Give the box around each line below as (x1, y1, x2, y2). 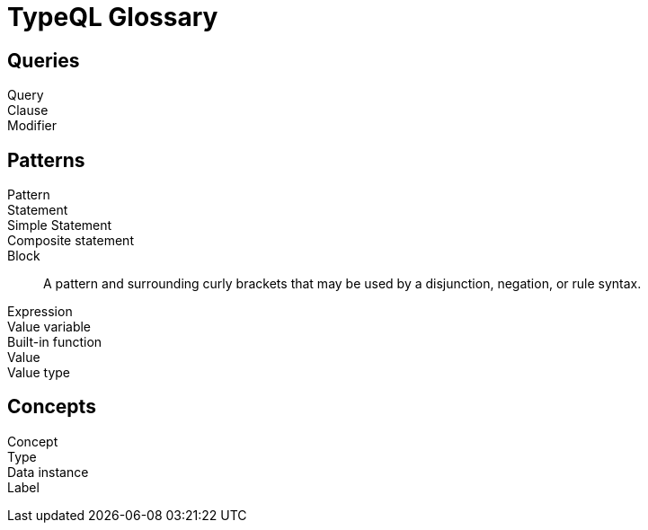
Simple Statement (7, 217, 112, 234)
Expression (7, 304, 73, 320)
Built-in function (7, 334, 102, 350)
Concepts (7, 395, 96, 419)
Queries (7, 49, 80, 72)
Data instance (7, 464, 89, 480)
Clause (7, 102, 49, 119)
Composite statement (7, 233, 134, 249)
